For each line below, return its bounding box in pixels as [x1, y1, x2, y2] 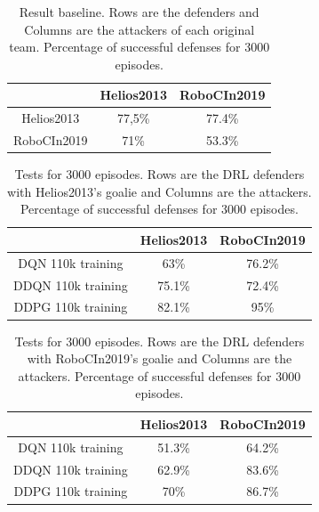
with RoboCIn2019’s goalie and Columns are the [27, 349, 292, 368]
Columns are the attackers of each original [24, 20, 255, 38]
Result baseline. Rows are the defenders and [19, 3, 259, 20]
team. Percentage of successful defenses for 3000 [9, 37, 270, 56]
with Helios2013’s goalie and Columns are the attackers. [7, 182, 312, 200]
